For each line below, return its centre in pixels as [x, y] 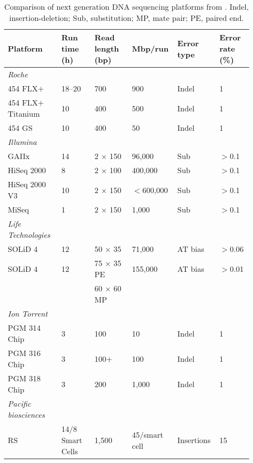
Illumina [22, 142]
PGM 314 [24, 328]
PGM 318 [24, 378]
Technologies [29, 235]
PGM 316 [24, 353]
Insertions [194, 440]
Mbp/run [150, 48]
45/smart [148, 434]
